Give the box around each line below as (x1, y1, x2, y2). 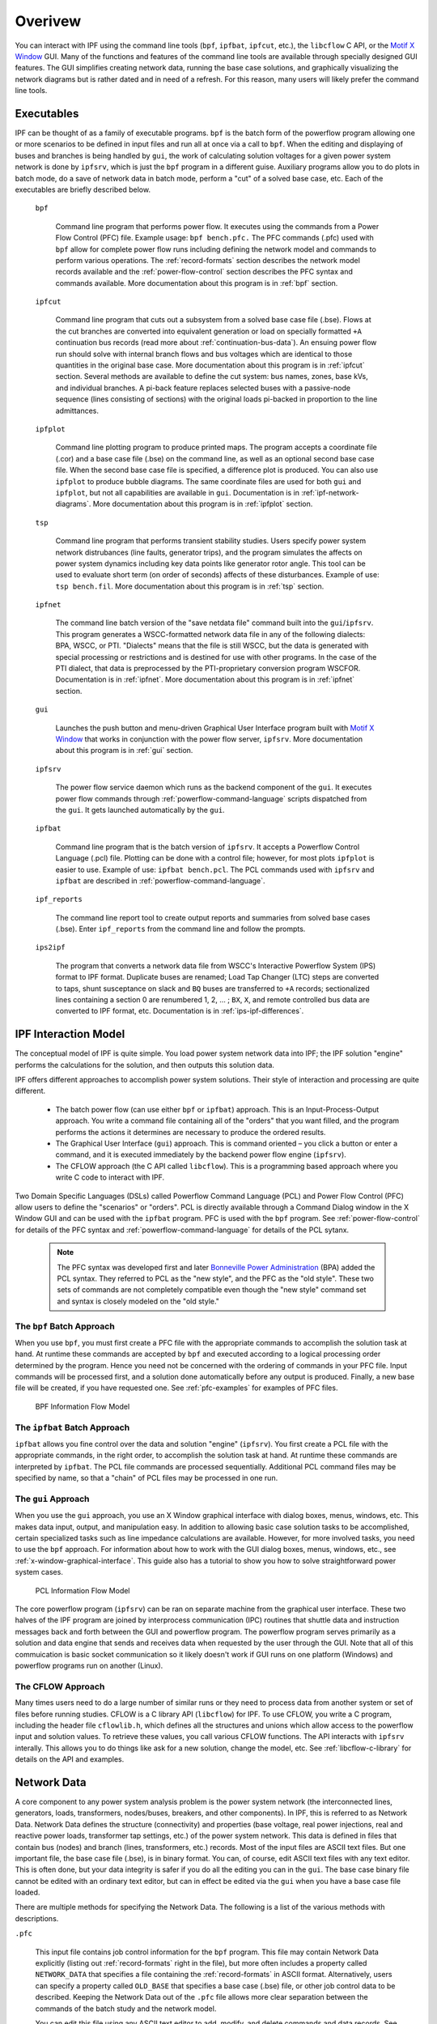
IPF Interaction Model (15, 1027, 125, 1041)
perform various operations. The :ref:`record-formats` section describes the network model (55, 255, 360, 265)
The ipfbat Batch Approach (15, 1422, 130, 1433)
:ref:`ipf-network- (300, 487, 359, 497)
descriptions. (15, 1913, 59, 1923)
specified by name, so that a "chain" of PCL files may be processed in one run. (15, 1473, 278, 1483)
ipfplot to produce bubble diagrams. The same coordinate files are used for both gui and (55, 476, 362, 486)
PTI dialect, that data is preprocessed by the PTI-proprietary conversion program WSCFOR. (55, 664, 361, 674)
